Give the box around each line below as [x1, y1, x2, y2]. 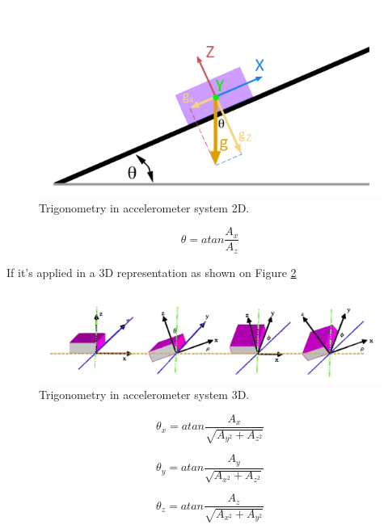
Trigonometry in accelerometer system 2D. [39, 199, 250, 216]
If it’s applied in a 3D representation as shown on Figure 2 [6, 263, 297, 280]
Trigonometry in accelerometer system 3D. [39, 386, 250, 403]
